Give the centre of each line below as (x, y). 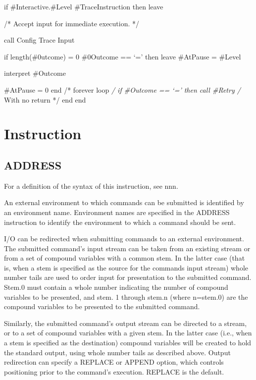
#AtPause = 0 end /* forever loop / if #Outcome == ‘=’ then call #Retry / (122, 89)
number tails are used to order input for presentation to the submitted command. (128, 277)
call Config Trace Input (39, 40)
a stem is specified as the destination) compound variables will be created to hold (128, 343)
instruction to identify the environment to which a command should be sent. (120, 222)
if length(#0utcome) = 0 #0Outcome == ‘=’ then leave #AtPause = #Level (123, 56)
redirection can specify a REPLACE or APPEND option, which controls (114, 362)
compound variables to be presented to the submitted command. (102, 306)
